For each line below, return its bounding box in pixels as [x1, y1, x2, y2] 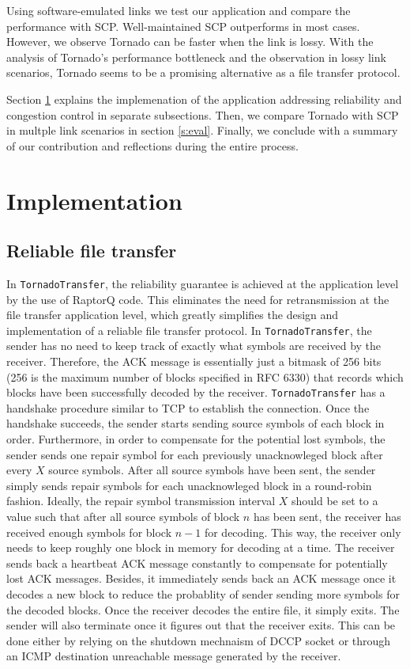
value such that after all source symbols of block [6, 508, 240, 525]
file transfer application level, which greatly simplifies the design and [6, 306, 339, 323]
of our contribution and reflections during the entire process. [6, 137, 299, 154]
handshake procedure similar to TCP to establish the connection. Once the [6, 399, 370, 416]
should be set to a [292, 492, 378, 509]
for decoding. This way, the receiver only [204, 523, 401, 540]
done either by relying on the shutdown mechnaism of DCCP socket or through [6, 632, 391, 648]
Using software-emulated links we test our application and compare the [6, 2, 351, 18]
